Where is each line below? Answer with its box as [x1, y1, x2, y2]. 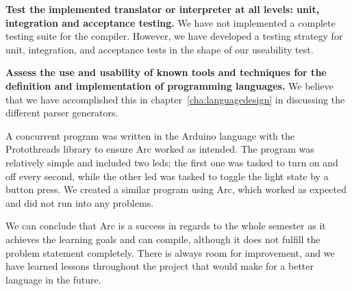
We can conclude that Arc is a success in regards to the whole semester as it [5, 218, 326, 233]
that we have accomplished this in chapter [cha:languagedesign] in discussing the [5, 92, 345, 106]
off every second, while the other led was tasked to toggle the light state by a [5, 168, 329, 183]
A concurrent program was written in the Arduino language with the [5, 128, 294, 142]
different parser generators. [5, 105, 118, 120]
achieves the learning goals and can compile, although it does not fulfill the [5, 231, 320, 246]
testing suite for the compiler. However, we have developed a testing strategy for [5, 29, 343, 43]
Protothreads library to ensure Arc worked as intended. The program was [5, 142, 314, 156]
